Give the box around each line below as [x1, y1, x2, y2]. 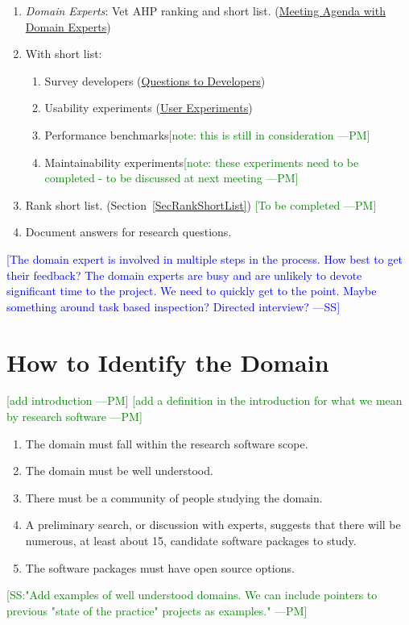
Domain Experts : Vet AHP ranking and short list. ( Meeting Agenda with [25, 2, 386, 19]
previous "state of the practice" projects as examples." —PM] [6, 602, 308, 619]
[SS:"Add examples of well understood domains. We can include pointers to [6, 586, 378, 603]
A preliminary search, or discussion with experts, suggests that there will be [25, 516, 401, 533]
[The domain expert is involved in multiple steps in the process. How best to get [6, 250, 403, 267]
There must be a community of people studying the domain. [25, 489, 323, 506]
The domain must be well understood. [25, 462, 213, 479]
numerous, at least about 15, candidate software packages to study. [25, 532, 357, 548]
